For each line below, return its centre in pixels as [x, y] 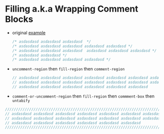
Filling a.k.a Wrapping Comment [72, 9]
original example [29, 33]
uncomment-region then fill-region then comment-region [68, 69]
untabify [21, 100]
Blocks [19, 19]
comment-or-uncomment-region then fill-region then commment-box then [83, 96]
